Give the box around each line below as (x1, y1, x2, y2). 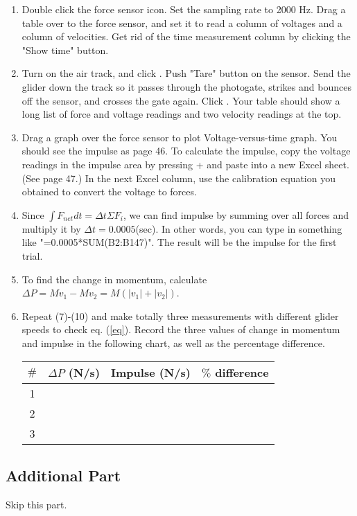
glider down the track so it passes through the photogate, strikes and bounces (21, 79, 351, 94)
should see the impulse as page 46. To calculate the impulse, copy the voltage (21, 143, 351, 158)
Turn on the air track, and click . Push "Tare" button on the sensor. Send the (21, 66, 351, 80)
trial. (21, 248, 43, 263)
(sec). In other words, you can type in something (135, 221, 342, 235)
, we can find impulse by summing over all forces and (123, 207, 349, 222)
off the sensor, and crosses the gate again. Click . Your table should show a (21, 93, 340, 107)
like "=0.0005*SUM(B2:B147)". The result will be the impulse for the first (21, 235, 337, 249)
